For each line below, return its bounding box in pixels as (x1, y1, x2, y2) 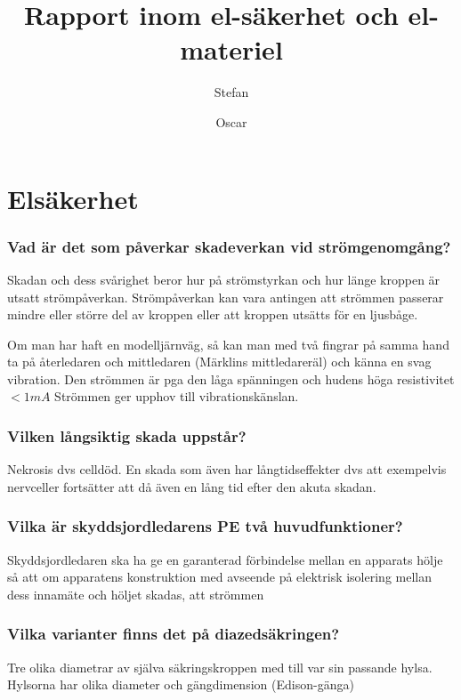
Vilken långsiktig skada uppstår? (7, 424, 247, 447)
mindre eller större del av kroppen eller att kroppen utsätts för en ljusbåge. (7, 305, 418, 324)
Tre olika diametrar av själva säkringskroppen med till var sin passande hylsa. (7, 657, 433, 676)
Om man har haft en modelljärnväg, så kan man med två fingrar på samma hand (7, 334, 449, 353)
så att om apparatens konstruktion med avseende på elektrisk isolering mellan (7, 567, 432, 586)
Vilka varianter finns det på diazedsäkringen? (7, 623, 340, 645)
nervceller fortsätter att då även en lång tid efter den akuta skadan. (7, 477, 376, 495)
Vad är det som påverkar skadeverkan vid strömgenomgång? (7, 235, 451, 257)
